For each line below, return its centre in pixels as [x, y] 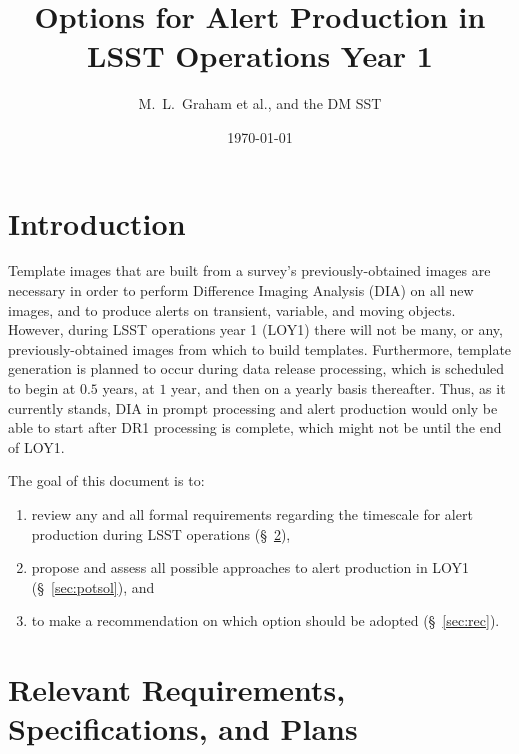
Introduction [97, 222]
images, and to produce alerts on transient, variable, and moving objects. [232, 309]
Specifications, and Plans [183, 728]
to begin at [42, 388]
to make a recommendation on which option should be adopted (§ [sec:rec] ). [265, 620]
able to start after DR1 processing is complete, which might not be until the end [255, 427]
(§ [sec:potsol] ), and [93, 586]
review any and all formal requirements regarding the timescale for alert [252, 513]
